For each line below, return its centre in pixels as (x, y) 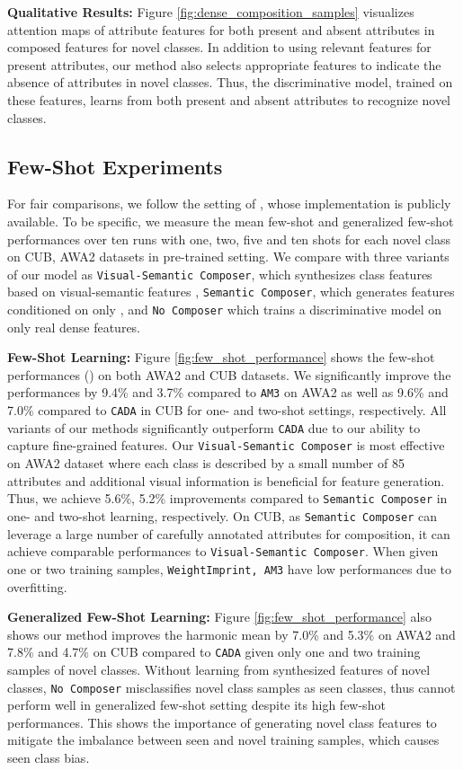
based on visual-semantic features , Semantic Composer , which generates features (231, 292)
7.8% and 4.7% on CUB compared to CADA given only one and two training (214, 652)
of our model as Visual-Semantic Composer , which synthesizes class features (220, 274)
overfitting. (37, 586)
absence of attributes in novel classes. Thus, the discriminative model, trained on (230, 82)
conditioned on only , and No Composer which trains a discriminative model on (225, 310)
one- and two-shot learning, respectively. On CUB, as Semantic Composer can (223, 515)
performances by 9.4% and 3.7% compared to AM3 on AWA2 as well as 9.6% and (228, 392)
